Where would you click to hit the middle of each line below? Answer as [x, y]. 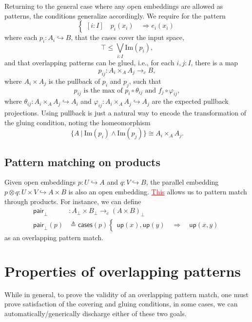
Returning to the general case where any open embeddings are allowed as [114, 6]
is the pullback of [74, 81]
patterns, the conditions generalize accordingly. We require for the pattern [115, 15]
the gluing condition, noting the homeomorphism [78, 122]
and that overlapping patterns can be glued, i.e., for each [89, 63]
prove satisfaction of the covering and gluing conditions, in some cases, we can [121, 304]
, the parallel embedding [182, 182]
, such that [145, 81]
